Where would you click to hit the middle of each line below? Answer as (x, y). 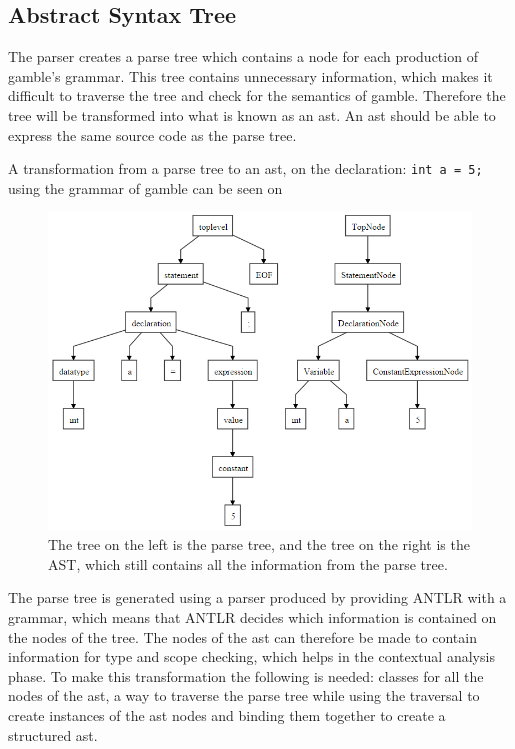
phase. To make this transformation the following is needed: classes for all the (246, 675)
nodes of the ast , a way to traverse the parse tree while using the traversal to (244, 695)
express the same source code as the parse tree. (152, 134)
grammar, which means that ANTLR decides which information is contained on (252, 617)
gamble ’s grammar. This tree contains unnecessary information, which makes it (250, 75)
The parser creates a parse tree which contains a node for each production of (243, 56)
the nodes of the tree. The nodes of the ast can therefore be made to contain (242, 636)
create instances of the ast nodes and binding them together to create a (227, 715)
